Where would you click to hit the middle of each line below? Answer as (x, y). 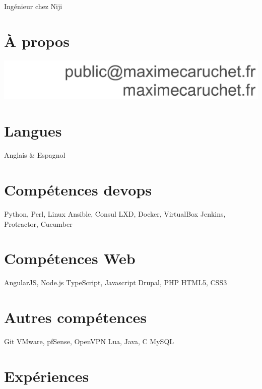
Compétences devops (78, 189)
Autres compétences (76, 317)
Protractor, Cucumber (38, 223)
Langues (33, 131)
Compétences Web (70, 258)
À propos (37, 41)
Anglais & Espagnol (35, 155)
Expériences (47, 376)
